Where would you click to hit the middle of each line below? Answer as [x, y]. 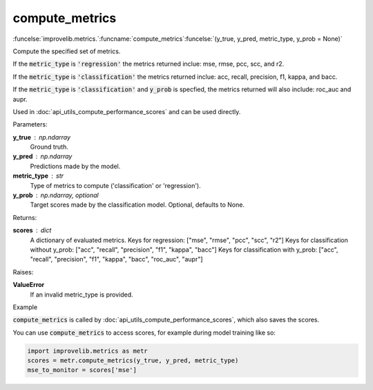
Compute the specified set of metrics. [67, 51]
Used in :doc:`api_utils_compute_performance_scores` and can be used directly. [127, 111]
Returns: [25, 217]
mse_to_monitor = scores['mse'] [82, 370]
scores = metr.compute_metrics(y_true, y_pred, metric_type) [133, 361]
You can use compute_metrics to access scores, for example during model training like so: [144, 333]
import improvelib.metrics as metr [87, 351]
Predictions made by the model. [75, 166]
